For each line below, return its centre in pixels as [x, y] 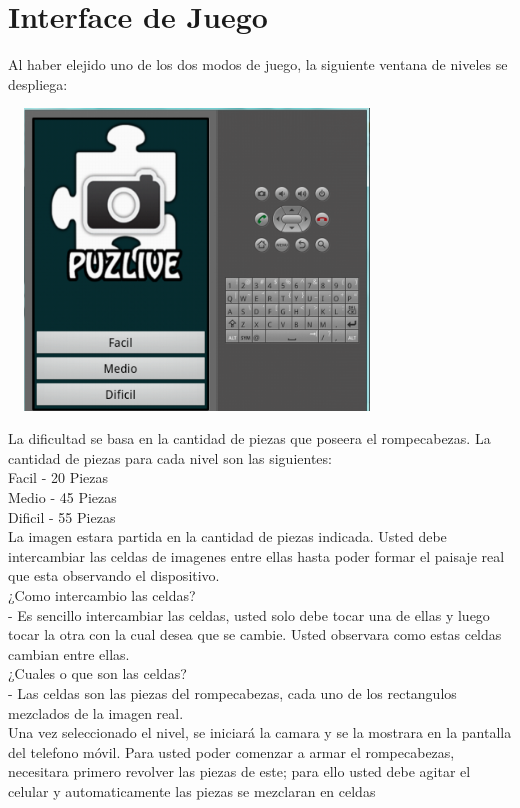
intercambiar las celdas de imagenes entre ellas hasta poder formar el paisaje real [256, 555]
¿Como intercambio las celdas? [102, 595]
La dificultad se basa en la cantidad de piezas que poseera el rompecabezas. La [249, 438]
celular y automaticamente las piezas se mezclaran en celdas [192, 790]
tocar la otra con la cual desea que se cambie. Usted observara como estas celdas [255, 634]
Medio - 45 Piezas [62, 497]
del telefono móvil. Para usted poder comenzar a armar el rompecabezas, [231, 751]
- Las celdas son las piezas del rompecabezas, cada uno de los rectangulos [232, 692]
